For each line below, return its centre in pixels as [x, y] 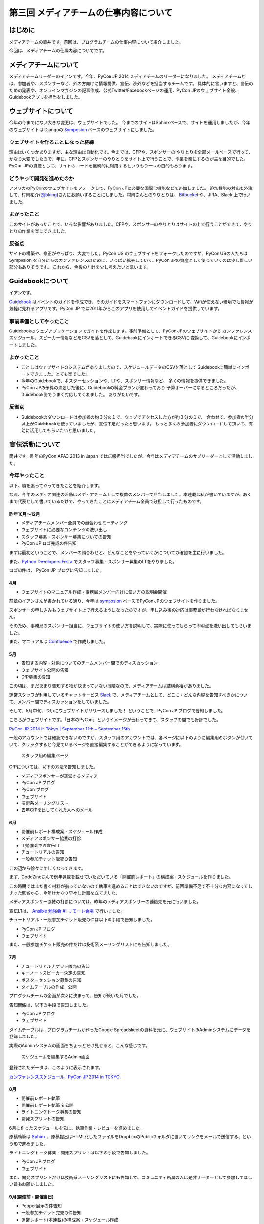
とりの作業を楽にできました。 [39, 231]
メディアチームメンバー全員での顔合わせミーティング [75, 523]
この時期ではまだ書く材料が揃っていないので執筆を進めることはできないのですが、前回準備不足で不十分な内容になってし [131, 886]
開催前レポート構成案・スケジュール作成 [62, 831]
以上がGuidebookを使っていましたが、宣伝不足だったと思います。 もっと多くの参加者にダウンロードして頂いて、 [135, 424]
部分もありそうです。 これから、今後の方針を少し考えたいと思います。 [80, 267]
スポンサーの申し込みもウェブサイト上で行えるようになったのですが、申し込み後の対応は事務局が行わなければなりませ [129, 610]
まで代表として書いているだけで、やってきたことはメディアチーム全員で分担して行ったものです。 [107, 501]
